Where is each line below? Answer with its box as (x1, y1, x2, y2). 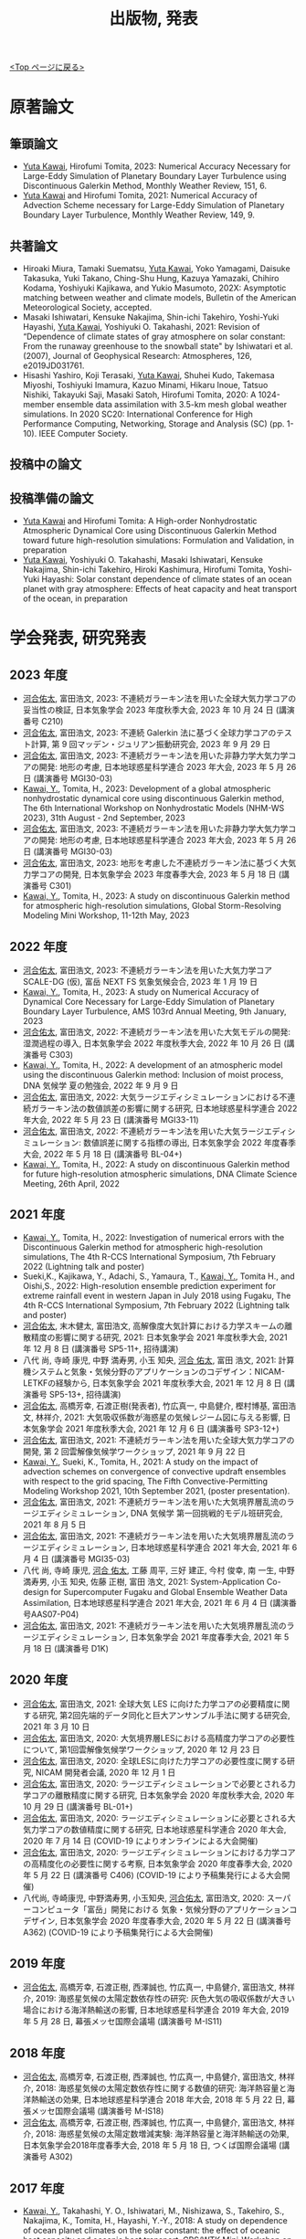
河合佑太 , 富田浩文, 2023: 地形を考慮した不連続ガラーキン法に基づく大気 (22, 858, 297, 869)
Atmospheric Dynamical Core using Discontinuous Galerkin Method (22, 525, 277, 536)
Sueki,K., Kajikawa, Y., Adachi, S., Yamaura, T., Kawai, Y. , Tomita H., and (22, 1271, 295, 1282)
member (22, 399, 55, 409)
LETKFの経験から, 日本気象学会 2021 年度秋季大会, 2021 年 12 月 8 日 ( (22, 1377, 288, 1389)
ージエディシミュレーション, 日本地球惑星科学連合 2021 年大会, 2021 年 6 (22, 1541, 298, 1553)
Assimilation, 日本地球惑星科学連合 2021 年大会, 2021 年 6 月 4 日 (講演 (22, 1597, 290, 1608)
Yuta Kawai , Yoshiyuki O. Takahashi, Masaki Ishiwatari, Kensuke (22, 554, 263, 565)
